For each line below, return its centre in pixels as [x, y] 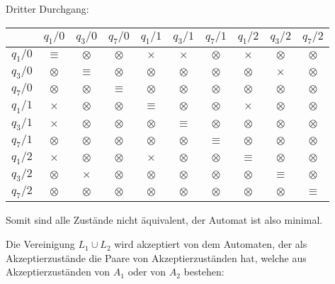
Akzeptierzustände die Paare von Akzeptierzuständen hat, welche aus [156, 257]
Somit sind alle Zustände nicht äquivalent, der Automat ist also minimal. [164, 220]
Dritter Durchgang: [47, 8]
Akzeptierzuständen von [58, 272]
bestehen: [204, 272]
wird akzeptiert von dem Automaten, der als [211, 244]
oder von [147, 272]
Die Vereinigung [40, 244]
